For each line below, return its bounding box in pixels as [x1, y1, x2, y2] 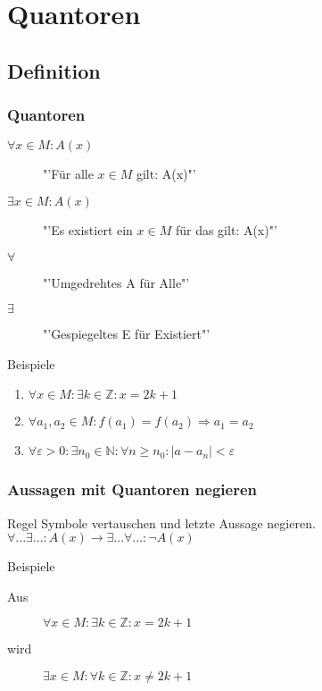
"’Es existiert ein [43, 220, 133, 239]
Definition [7, 56, 101, 84]
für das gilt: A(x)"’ [175, 220, 277, 239]
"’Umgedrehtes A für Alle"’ [43, 273, 190, 291]
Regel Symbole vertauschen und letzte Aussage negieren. [7, 513, 316, 532]
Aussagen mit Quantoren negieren [7, 478, 257, 501]
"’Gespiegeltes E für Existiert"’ [43, 324, 211, 343]
